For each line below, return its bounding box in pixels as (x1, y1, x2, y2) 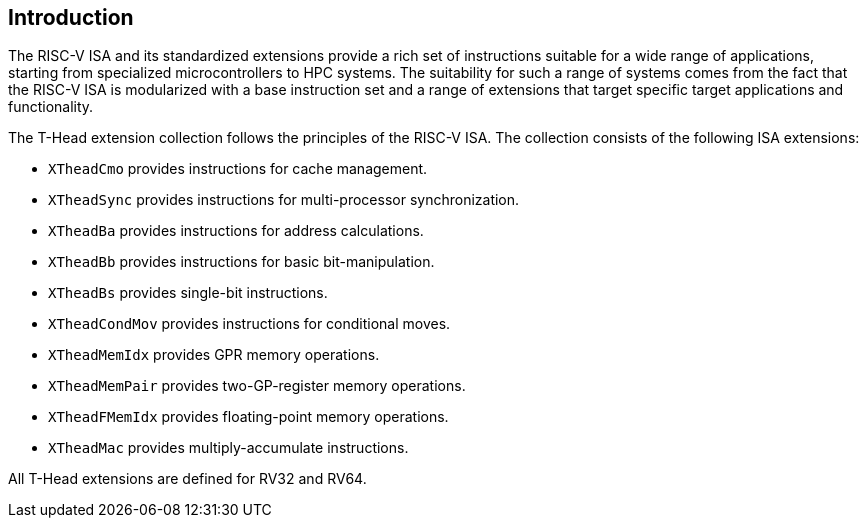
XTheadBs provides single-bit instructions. (48, 284, 328, 302)
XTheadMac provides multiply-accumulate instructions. (48, 439, 409, 457)
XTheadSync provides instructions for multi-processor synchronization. (48, 191, 520, 209)
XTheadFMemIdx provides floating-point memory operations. (48, 408, 449, 426)
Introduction (8, 5, 134, 30)
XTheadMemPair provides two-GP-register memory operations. (48, 377, 466, 395)
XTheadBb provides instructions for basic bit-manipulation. (48, 253, 435, 271)
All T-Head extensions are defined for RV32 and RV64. (8, 470, 367, 488)
